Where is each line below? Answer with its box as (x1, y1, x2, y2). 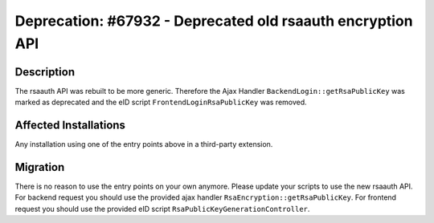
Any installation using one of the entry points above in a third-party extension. (14, 140, 273, 149)
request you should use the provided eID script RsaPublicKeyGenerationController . (14, 204, 310, 213)
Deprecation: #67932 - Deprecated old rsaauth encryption (14, 12, 413, 30)
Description (14, 65, 76, 79)
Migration (14, 160, 65, 174)
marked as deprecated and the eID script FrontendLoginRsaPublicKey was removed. (14, 97, 307, 107)
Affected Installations (14, 119, 126, 132)
